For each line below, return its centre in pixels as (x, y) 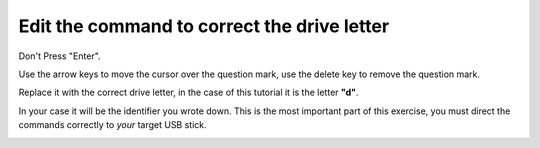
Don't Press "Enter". (59, 56)
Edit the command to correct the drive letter (204, 26)
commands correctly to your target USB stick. (112, 125)
